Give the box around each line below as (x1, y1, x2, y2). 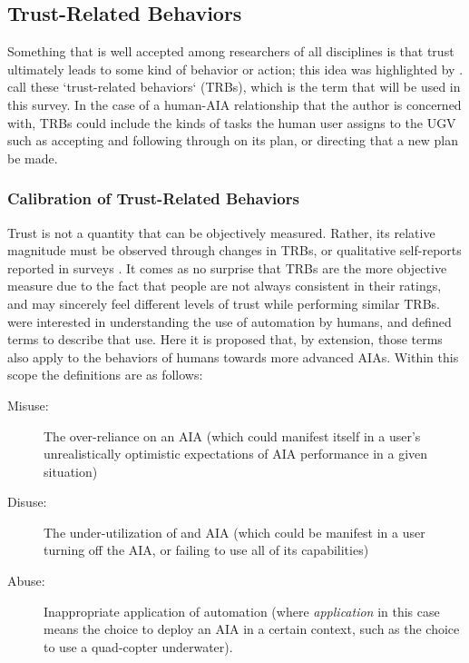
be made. (7, 148, 58, 167)
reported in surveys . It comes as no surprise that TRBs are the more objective (7, 258, 447, 277)
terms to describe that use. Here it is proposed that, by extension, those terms (7, 330, 443, 349)
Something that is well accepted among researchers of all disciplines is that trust (7, 42, 454, 61)
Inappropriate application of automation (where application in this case (44, 601, 440, 620)
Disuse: (7, 492, 47, 511)
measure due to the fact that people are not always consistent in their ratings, (7, 276, 442, 295)
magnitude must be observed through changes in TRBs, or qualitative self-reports (7, 241, 462, 260)
